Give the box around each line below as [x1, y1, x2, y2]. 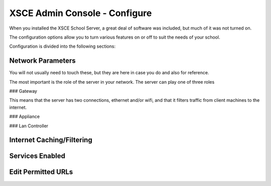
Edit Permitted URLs [9, 168, 73, 176]
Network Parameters [9, 57, 76, 65]
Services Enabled [9, 152, 65, 160]
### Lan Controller [9, 123, 49, 129]
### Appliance [9, 113, 40, 120]
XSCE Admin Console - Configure [9, 8, 152, 19]
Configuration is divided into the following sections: [9, 43, 115, 50]
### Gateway [9, 88, 38, 94]
